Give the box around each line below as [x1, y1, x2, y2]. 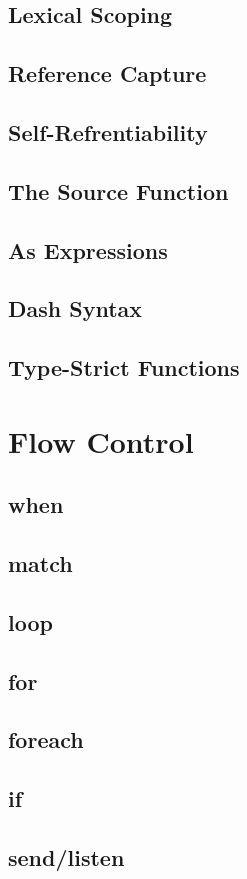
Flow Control [8, 420, 194, 461]
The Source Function [8, 175, 229, 206]
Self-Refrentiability [8, 116, 208, 147]
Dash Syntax [8, 293, 143, 324]
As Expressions [8, 234, 168, 265]
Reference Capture [8, 58, 207, 89]
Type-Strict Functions [8, 352, 240, 383]
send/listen [8, 841, 125, 872]
